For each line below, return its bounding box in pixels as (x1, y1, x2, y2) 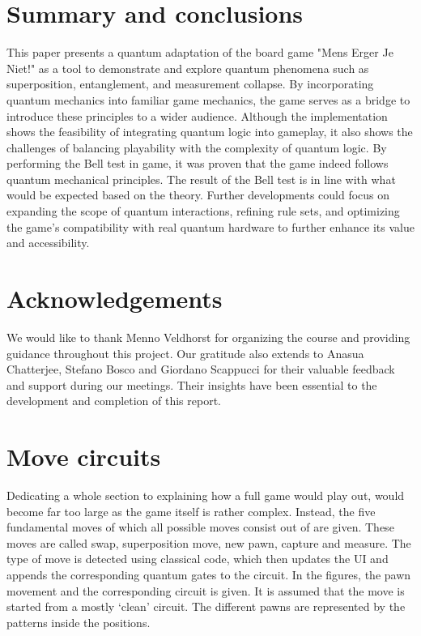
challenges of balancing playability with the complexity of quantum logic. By (6, 139, 387, 156)
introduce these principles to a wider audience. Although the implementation (6, 107, 388, 124)
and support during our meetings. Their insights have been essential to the (6, 376, 377, 393)
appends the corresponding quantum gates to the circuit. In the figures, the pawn (6, 566, 411, 583)
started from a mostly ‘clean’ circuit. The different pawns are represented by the (6, 598, 406, 615)
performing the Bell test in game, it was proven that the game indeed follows (6, 155, 389, 172)
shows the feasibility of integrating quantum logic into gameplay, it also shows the (6, 123, 413, 140)
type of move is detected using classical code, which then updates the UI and (6, 550, 389, 567)
